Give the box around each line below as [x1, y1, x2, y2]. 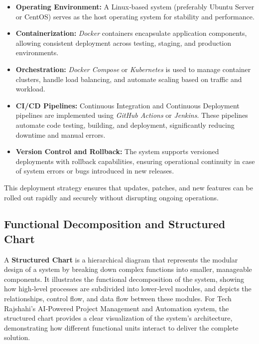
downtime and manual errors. [15, 129, 106, 140]
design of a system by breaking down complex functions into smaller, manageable [4, 264, 252, 274]
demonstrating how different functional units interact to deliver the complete [4, 322, 239, 333]
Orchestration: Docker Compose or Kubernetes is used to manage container [15, 64, 251, 74]
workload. [15, 84, 45, 94]
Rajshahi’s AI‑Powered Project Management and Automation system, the [4, 303, 229, 313]
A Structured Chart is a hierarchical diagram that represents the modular [4, 254, 238, 264]
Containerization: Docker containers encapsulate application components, [15, 28, 247, 38]
